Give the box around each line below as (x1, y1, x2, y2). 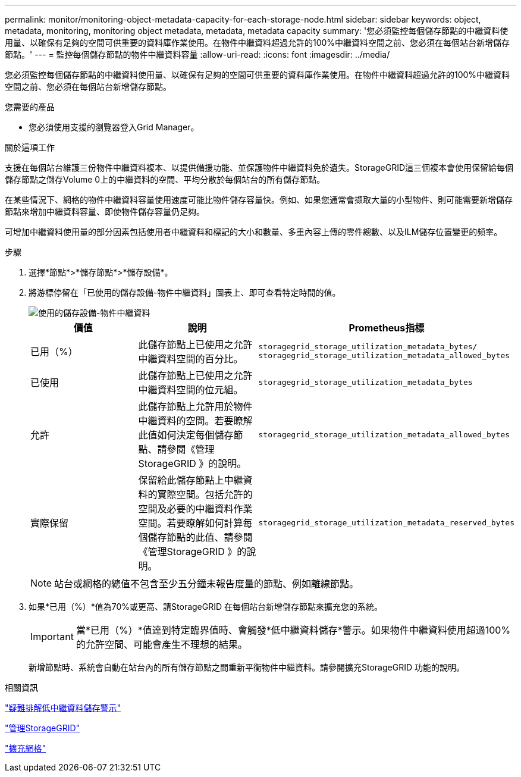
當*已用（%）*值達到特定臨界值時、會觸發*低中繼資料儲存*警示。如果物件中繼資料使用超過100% (76, 624, 511, 636)
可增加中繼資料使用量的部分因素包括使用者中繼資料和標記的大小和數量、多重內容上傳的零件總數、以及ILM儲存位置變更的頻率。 (5, 227, 503, 237)
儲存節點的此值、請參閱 (147, 531, 253, 543)
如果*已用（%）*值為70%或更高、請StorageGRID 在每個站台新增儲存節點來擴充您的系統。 (29, 601, 383, 612)
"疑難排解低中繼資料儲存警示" (5, 703, 121, 713)
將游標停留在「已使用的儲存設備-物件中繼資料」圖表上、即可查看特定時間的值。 (29, 287, 341, 297)
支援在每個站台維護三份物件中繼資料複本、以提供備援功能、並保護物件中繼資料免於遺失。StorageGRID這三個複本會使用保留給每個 (5, 162, 514, 173)
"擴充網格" (5, 743, 46, 753)
